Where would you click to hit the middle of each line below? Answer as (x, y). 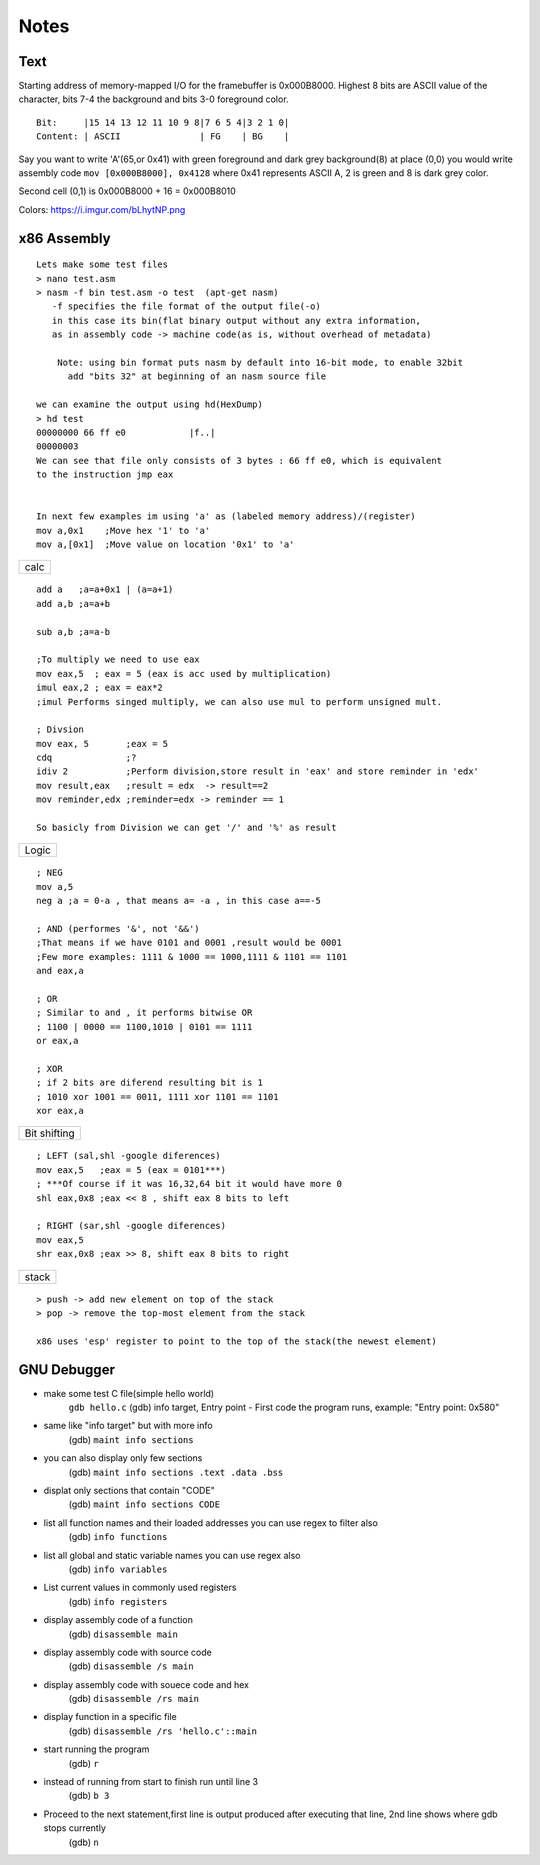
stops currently (75, 1828)
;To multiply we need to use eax (118, 659)
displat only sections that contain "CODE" (129, 1491)
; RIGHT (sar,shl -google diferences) (131, 1226)
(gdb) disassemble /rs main (134, 1699)
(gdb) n (84, 1842)
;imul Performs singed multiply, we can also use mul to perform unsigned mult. (239, 701)
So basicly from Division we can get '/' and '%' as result (186, 828)
